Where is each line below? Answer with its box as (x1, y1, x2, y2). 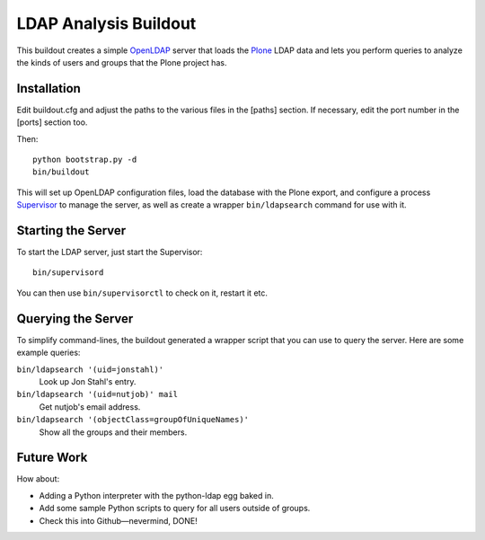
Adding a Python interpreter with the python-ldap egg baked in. (39, 490, 274, 500)
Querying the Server (16, 311, 134, 326)
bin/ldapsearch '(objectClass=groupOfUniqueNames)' (16, 414, 250, 425)
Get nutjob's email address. (39, 401, 141, 412)
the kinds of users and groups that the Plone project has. (16, 57, 227, 67)
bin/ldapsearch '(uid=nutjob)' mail (16, 389, 179, 400)
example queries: (16, 347, 81, 359)
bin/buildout (32, 167, 90, 177)
